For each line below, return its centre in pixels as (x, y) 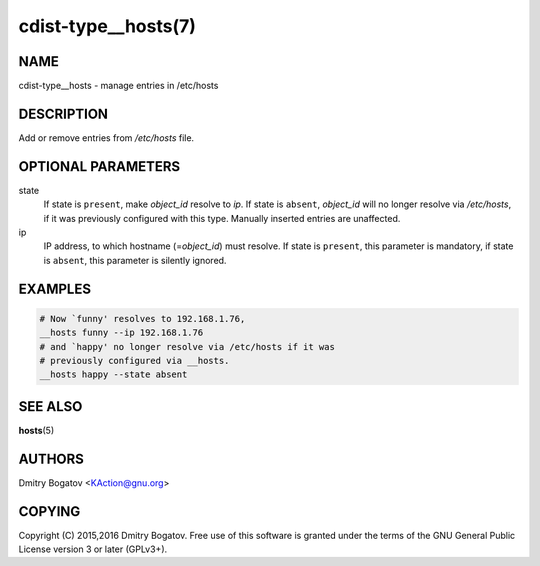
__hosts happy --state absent (113, 374)
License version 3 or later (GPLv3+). (93, 549)
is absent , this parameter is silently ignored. (135, 260)
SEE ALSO (50, 406)
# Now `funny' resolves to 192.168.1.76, (142, 318)
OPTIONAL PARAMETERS (99, 166)
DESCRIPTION (63, 113)
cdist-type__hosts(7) (107, 26)
